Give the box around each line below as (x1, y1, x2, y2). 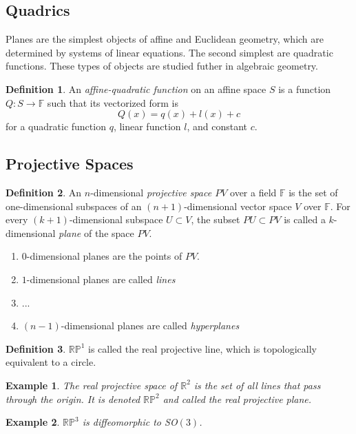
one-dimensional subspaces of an (6, 198, 142, 213)
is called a (284, 212, 326, 227)
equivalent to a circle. (6, 355, 96, 369)
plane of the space (59, 225, 134, 240)
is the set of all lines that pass (193, 378, 321, 392)
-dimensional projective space (90, 185, 212, 199)
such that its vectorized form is (47, 95, 178, 110)
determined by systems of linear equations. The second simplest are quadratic (6, 45, 333, 59)
